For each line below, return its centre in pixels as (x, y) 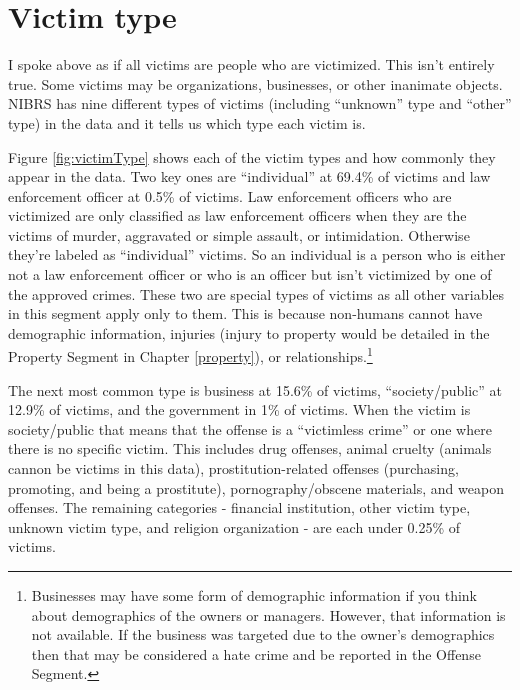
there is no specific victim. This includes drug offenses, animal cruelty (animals (250, 448)
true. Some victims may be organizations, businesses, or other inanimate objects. (255, 83)
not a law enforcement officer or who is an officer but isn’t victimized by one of (250, 274)
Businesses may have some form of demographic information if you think (254, 595)
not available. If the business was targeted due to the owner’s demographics (263, 634)
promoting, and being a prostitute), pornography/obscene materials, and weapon (256, 487)
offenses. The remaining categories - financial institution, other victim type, (239, 507)
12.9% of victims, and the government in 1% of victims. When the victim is (239, 409)
